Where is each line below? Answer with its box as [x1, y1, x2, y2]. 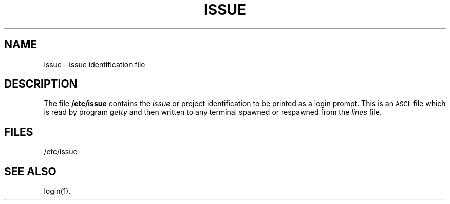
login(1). [44, 187, 71, 196]
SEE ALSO [4, 165, 57, 178]
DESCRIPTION [4, 77, 78, 91]
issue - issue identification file [44, 59, 145, 69]
